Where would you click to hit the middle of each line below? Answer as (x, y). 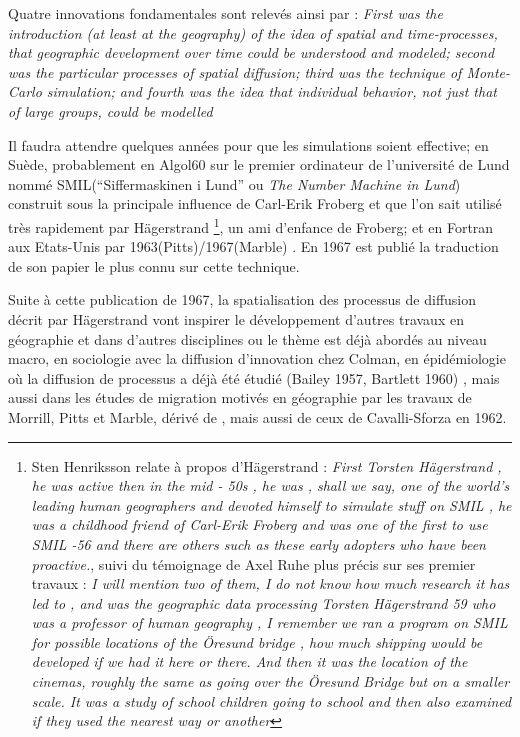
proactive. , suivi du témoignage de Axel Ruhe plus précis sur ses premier (253, 563)
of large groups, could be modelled (110, 110)
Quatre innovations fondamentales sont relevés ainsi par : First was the (225, 13)
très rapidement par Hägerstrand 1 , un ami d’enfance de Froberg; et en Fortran (251, 225)
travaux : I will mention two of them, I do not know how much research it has (270, 583)
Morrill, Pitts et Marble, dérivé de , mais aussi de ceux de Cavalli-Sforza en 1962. (257, 416)
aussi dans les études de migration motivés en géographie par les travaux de (240, 397)
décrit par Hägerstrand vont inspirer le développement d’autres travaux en (236, 318)
